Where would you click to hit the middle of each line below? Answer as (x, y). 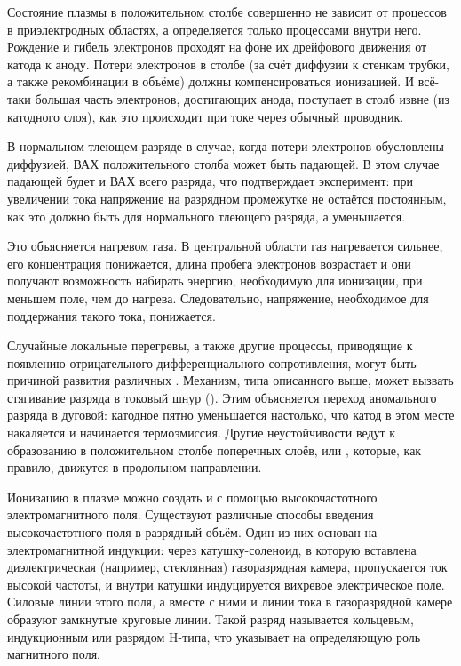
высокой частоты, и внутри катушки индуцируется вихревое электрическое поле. (226, 584)
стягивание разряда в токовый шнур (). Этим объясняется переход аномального (222, 397)
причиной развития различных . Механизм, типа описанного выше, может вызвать (230, 380)
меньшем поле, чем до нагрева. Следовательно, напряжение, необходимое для (218, 297)
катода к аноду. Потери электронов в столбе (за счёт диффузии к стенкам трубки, (228, 64)
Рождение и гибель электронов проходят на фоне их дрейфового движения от (217, 47)
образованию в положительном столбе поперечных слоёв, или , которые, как (215, 449)
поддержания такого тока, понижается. (111, 315)
